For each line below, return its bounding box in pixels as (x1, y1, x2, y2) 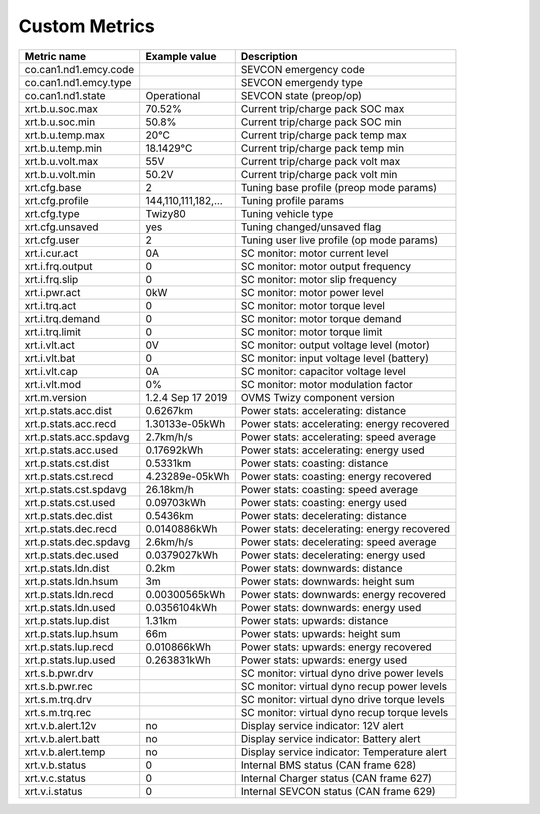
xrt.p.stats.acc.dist (24, 403, 113, 417)
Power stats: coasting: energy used (240, 495, 407, 509)
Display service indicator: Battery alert (240, 731, 421, 745)
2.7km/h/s (145, 430, 194, 444)
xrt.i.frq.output (24, 259, 93, 273)
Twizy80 (145, 206, 187, 220)
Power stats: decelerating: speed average (240, 535, 437, 549)
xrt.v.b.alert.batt (24, 731, 100, 745)
